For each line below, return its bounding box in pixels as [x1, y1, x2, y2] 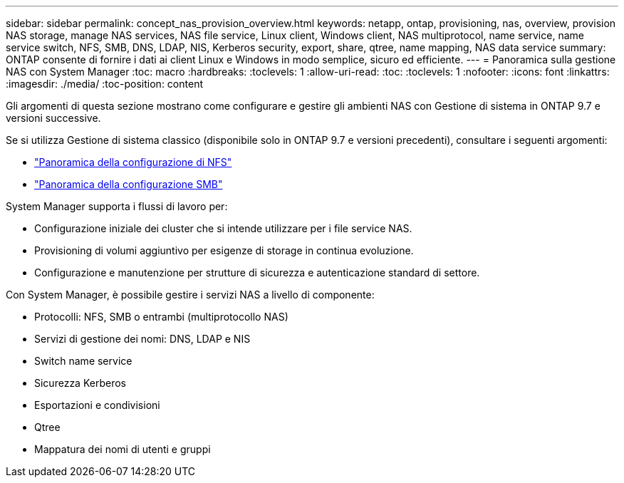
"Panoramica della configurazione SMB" [34, 178, 223, 190]
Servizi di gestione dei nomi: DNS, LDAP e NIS [34, 333, 251, 345]
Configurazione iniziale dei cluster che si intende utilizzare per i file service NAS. [34, 222, 412, 234]
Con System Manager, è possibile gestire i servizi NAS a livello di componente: [6, 289, 375, 301]
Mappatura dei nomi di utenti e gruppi [34, 443, 211, 455]
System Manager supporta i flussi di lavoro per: [6, 200, 228, 212]
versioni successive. [6, 112, 101, 124]
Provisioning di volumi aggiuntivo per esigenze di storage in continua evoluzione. [34, 244, 414, 256]
